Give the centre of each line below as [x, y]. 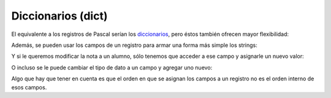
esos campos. [29, 87]
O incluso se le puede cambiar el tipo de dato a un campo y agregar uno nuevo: [112, 68]
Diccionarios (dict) [59, 16]
